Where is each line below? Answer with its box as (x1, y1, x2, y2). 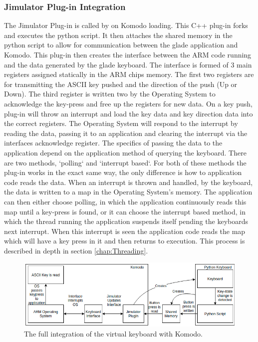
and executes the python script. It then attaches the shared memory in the (4, 29, 233, 40)
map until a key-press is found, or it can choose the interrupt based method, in (4, 206, 246, 216)
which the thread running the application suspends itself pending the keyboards (4, 216, 249, 226)
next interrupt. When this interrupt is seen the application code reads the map (4, 225, 246, 236)
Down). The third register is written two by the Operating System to (4, 88, 216, 99)
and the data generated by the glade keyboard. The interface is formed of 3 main (4, 59, 252, 69)
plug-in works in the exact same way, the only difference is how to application (4, 167, 242, 177)
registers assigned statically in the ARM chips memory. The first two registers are (4, 69, 254, 79)
